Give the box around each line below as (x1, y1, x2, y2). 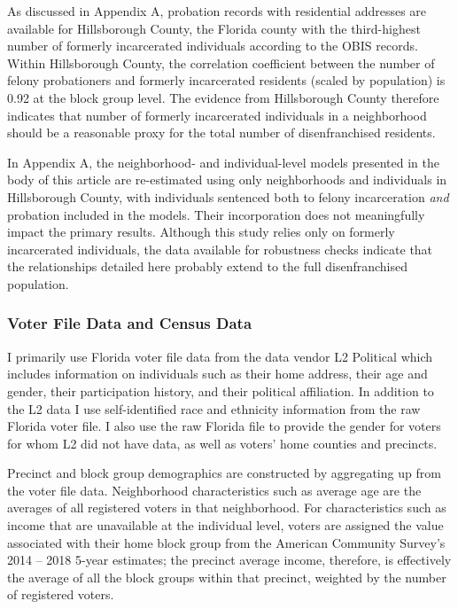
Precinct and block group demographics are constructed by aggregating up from (7, 464, 441, 482)
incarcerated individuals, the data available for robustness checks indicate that (7, 239, 433, 258)
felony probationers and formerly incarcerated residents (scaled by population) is (7, 71, 446, 90)
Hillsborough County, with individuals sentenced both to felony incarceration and (7, 187, 449, 206)
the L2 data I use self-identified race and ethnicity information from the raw (7, 399, 421, 418)
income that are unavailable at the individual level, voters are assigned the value (7, 516, 444, 535)
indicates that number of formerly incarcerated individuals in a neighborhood (7, 105, 427, 124)
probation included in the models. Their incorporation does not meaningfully (7, 205, 425, 223)
